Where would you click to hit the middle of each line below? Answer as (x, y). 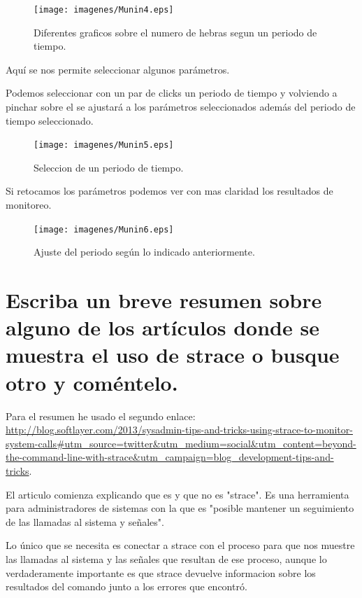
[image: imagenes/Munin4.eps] (104, 10)
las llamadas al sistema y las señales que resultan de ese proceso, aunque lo (166, 558)
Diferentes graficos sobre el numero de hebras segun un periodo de (175, 32)
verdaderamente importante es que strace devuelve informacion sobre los (161, 572)
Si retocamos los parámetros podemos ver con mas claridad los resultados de (169, 191)
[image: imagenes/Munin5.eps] (104, 145)
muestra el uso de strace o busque (173, 355)
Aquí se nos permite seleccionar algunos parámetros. (118, 69)
